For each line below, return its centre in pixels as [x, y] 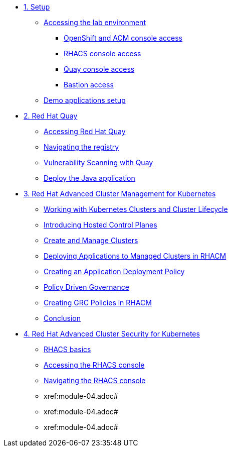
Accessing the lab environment [95, 22]
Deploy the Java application [89, 178]
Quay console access [99, 69]
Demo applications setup [85, 100]
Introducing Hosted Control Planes [100, 225]
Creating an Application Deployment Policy [114, 271]
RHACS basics [67, 349]
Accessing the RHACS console [94, 365]
